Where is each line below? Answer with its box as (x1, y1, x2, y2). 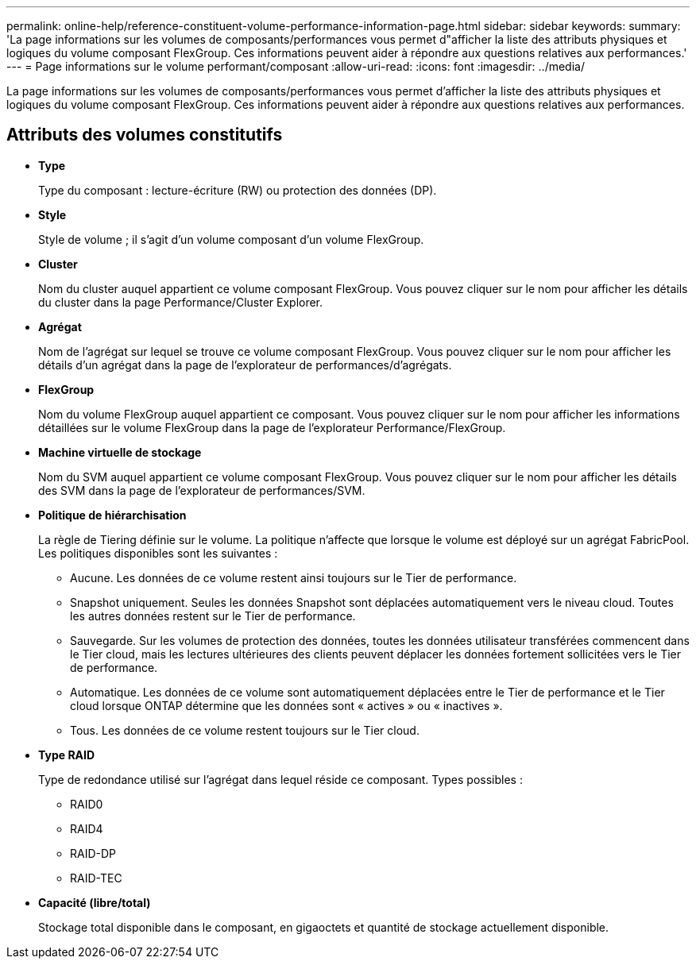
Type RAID (38, 747, 95, 762)
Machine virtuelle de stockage (38, 445, 202, 459)
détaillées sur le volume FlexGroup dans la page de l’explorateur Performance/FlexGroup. (38, 420, 506, 434)
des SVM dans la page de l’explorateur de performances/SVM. (38, 483, 365, 497)
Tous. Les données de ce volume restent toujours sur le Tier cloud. (70, 723, 420, 737)
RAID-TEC (70, 870, 122, 885)
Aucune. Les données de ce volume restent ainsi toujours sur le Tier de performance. (70, 570, 517, 585)
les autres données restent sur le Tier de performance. (70, 608, 356, 623)
